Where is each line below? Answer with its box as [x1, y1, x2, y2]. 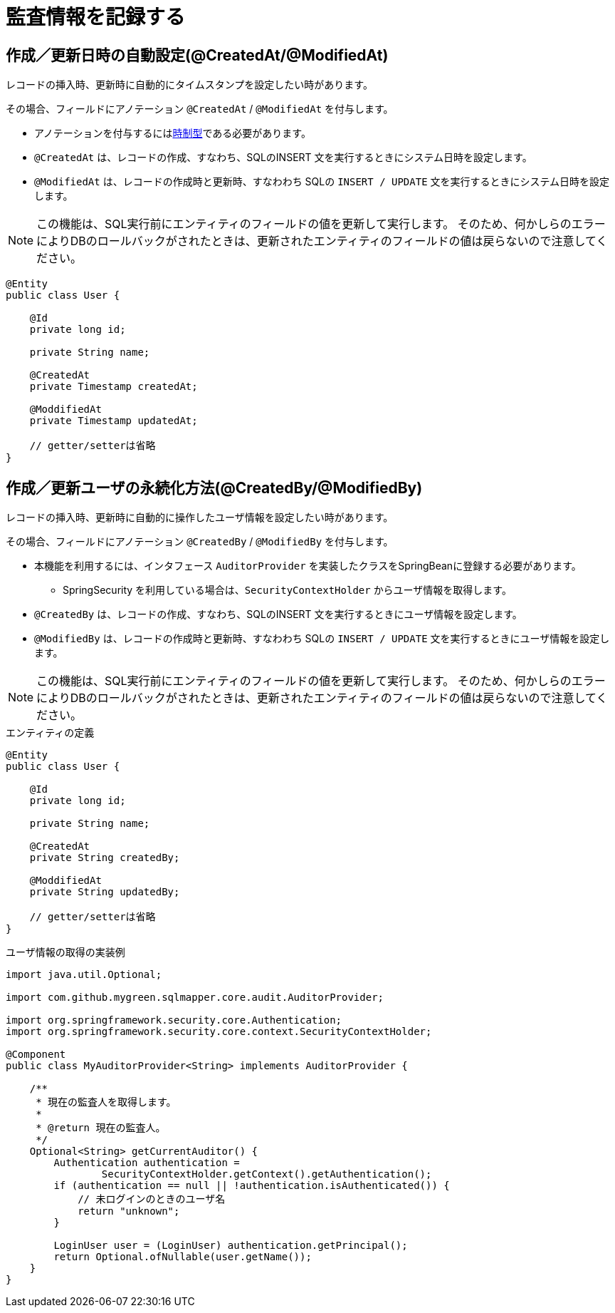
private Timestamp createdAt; [29, 381, 198, 393]
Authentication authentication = [53, 1157, 240, 1169]
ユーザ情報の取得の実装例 [6, 946, 125, 959]
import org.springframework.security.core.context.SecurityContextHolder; [6, 1026, 432, 1038]
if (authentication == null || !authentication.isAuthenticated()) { [53, 1180, 450, 1192]
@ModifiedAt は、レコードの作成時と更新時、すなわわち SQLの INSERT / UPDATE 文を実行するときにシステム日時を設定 [34, 175, 610, 188]
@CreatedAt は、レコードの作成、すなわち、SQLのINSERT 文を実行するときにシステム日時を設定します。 [34, 151, 532, 164]
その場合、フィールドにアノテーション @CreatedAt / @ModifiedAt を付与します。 [6, 103, 394, 115]
